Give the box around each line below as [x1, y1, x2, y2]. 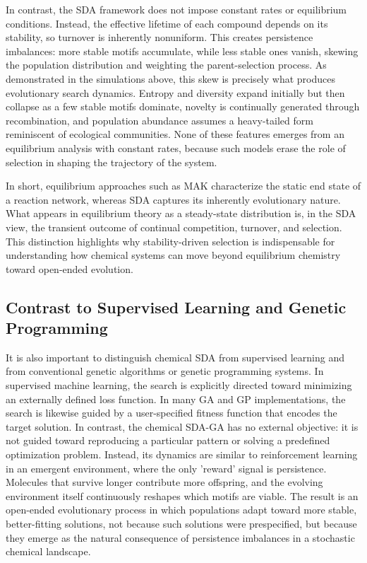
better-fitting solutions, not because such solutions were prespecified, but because [6, 516, 357, 530]
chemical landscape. [6, 544, 91, 559]
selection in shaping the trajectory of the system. [6, 154, 217, 169]
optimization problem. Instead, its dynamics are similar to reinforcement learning [6, 447, 358, 462]
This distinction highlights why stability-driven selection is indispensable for [6, 233, 335, 248]
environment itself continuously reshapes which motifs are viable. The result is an [6, 488, 359, 503]
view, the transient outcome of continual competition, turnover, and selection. [6, 219, 342, 234]
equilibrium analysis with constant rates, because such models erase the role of [6, 140, 346, 155]
